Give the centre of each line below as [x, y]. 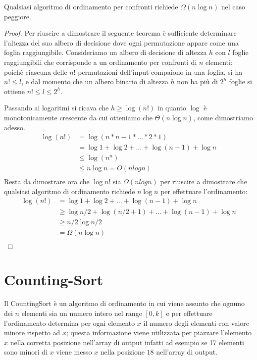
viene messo [74, 352]
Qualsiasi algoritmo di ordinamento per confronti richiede [91, 6]
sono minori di [26, 352]
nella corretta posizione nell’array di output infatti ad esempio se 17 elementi [127, 342]
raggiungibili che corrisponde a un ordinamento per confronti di [101, 62]
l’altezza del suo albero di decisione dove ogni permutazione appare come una [121, 42]
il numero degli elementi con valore [196, 323]
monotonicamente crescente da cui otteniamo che [78, 117]
